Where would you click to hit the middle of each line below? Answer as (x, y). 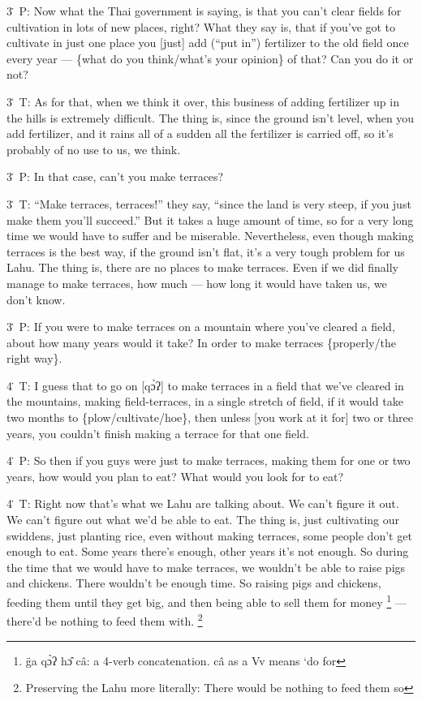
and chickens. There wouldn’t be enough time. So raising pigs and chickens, (194, 583)
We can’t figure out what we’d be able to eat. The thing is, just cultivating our (203, 520)
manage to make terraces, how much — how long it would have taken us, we (197, 283)
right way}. (34, 358)
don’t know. (36, 299)
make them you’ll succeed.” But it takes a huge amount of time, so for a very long (210, 219)
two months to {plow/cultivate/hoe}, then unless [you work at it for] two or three (210, 417)
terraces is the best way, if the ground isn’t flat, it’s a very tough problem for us (206, 251)
